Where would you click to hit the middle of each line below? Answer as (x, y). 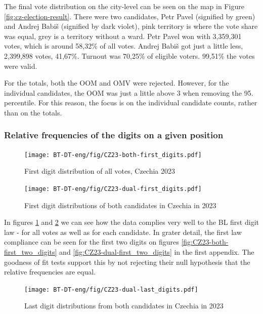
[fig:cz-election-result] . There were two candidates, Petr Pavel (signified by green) (130, 16)
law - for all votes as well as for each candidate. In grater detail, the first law (123, 232)
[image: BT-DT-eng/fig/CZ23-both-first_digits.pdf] (113, 155)
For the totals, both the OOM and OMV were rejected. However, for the (117, 83)
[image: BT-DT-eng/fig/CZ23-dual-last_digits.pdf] (111, 289)
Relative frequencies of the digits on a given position (114, 135)
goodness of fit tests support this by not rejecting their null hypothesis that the (127, 262)
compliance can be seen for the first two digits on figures (92, 242)
